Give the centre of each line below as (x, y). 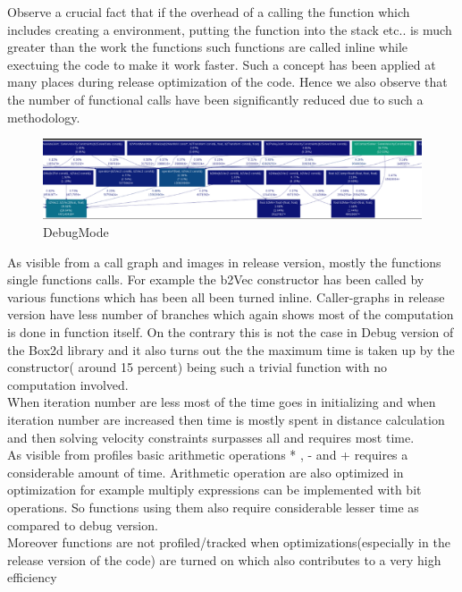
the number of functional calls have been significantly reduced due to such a (215, 99)
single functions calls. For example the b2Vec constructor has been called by (216, 279)
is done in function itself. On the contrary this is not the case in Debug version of (231, 331)
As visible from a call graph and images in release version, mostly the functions (224, 262)
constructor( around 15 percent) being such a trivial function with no (197, 367)
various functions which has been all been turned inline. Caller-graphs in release (226, 296)
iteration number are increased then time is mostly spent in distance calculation (226, 419)
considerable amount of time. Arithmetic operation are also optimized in (206, 472)
